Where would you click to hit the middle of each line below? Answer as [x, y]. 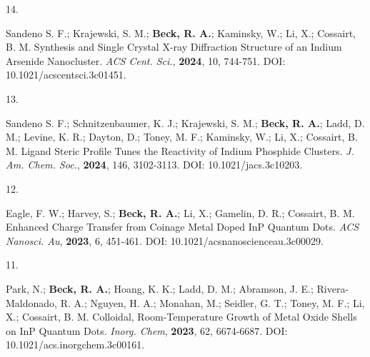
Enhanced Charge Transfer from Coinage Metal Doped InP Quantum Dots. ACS [182, 227]
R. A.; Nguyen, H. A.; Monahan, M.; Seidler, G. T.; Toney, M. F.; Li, [212, 302]
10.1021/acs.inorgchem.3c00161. [75, 345]
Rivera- [333, 288]
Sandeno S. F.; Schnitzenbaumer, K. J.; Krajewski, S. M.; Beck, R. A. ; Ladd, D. [185, 122]
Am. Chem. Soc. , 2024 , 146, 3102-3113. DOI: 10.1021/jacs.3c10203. [154, 165]
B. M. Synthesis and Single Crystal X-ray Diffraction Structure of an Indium [174, 47]
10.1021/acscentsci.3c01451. [66, 75]
